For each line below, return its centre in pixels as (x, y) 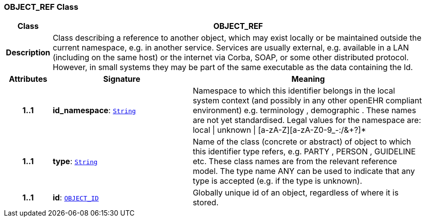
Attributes (28, 79)
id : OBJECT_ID (76, 198)
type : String (75, 161)
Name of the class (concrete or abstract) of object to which (302, 142)
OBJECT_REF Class (41, 7)
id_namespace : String (94, 110)
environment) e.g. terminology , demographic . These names (304, 110)
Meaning (308, 79)
